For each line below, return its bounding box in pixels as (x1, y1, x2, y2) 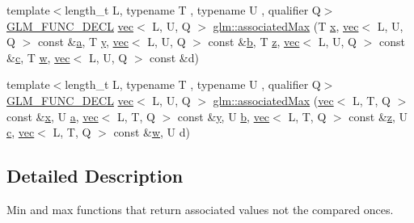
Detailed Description (6, 163, 184, 188)
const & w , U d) (113, 124, 190, 141)
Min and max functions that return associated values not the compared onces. (6, 200, 394, 217)
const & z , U (349, 107, 408, 124)
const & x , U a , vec (6, 107, 99, 124)
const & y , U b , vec (177, 107, 270, 124)
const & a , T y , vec (37, 33, 129, 50)
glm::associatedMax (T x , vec (213, 17, 359, 34)
